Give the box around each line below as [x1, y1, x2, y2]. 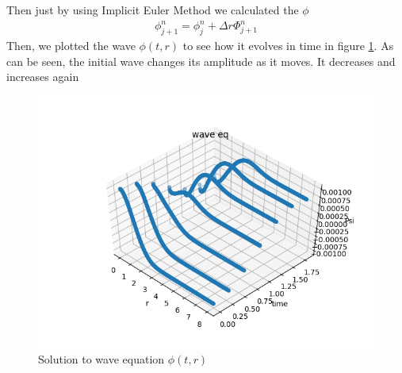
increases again [6, 68, 79, 85]
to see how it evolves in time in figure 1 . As [182, 37, 394, 53]
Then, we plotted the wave [6, 37, 136, 53]
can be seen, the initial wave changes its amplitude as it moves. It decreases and [6, 52, 396, 69]
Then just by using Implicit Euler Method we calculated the [6, 2, 299, 17]
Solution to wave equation [38, 351, 165, 367]
